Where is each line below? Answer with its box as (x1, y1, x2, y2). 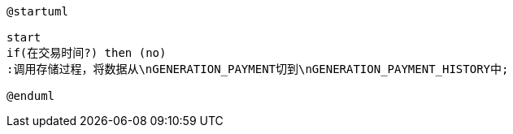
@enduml (7, 89, 55, 102)
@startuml (7, 5, 68, 18)
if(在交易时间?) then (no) (7, 46, 167, 59)
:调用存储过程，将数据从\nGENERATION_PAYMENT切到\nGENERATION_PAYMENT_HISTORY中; (7, 63, 509, 76)
